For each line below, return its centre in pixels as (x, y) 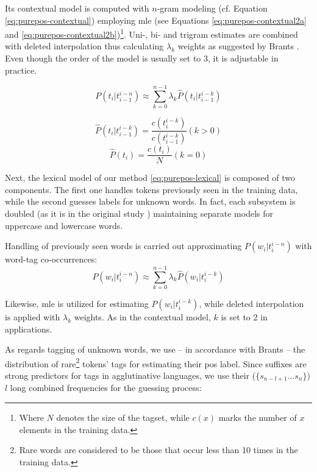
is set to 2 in (244, 316)
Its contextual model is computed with (77, 8)
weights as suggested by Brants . (238, 46)
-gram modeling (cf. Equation (212, 8)
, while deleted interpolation (251, 303)
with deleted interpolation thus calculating (84, 46)
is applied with (33, 316)
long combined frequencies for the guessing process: (106, 388)
